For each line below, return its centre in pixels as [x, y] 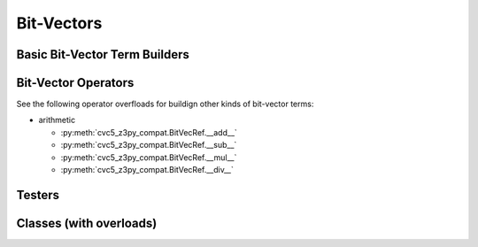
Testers [38, 195]
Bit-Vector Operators [75, 83]
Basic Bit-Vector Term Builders [103, 54]
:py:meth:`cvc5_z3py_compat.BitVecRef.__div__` [147, 170]
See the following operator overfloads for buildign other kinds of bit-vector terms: [165, 104]
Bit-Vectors [59, 23]
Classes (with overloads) [87, 223]
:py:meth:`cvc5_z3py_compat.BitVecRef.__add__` [149, 132]
